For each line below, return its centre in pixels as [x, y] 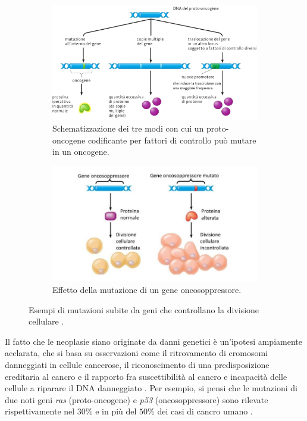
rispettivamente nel [40, 411]
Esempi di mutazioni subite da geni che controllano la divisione [144, 309]
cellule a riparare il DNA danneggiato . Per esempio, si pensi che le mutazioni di [151, 388]
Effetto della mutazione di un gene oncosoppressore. [147, 290]
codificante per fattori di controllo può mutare [172, 140]
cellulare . [46, 321]
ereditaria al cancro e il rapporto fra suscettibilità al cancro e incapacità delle [146, 376]
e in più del [116, 411]
